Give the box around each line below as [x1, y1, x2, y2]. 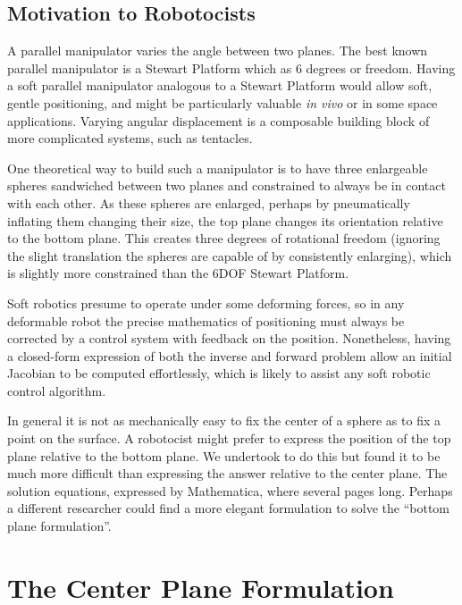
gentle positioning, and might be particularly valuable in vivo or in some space [7, 93, 438, 112]
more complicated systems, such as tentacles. [7, 129, 253, 147]
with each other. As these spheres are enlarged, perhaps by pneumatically [7, 193, 410, 212]
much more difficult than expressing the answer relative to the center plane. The [7, 464, 448, 483]
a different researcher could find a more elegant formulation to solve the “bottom [7, 499, 450, 517]
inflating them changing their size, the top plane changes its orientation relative [7, 211, 443, 230]
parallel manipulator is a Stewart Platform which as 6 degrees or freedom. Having [7, 58, 456, 77]
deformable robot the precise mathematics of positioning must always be [7, 311, 405, 330]
